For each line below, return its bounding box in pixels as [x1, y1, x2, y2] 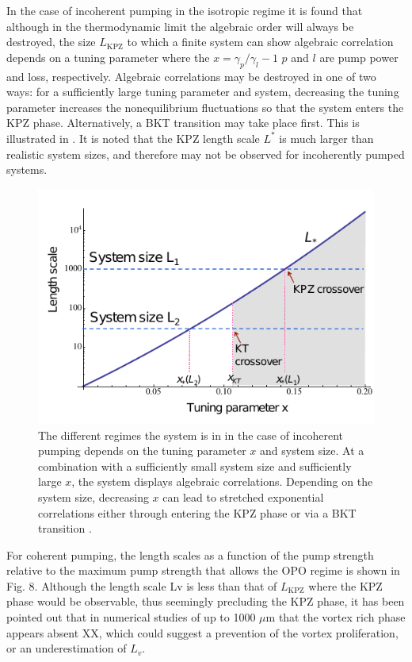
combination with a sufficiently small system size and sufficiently [38, 457, 352, 474]
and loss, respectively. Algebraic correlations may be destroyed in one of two [6, 67, 376, 84]
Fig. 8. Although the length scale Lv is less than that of [6, 577, 277, 594]
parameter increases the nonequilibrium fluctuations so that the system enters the [6, 98, 404, 115]
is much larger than [279, 129, 374, 146]
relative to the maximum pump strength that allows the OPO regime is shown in [6, 562, 400, 579]
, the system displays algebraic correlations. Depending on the [71, 473, 373, 490]
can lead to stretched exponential [162, 488, 324, 505]
